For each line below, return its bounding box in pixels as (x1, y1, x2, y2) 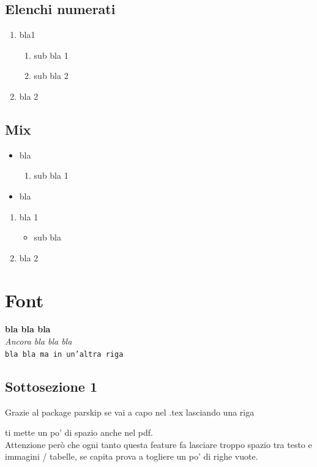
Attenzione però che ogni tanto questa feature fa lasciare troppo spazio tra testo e (5, 438, 312, 450)
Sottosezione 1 (5, 376, 98, 395)
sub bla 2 (34, 69, 69, 82)
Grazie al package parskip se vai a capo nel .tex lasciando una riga (5, 405, 255, 418)
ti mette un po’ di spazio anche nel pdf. (5, 426, 153, 439)
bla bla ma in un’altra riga (5, 349, 124, 359)
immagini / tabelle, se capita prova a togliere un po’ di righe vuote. (5, 450, 258, 463)
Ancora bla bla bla (5, 335, 72, 348)
